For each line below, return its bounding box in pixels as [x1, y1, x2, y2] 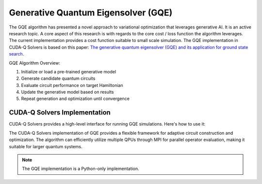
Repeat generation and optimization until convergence [21, 96, 130, 101]
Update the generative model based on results [21, 89, 114, 95]
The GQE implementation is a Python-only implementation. [22, 166, 139, 171]
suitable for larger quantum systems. [9, 143, 82, 149]
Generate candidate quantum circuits [21, 75, 96, 82]
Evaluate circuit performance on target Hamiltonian [21, 82, 123, 88]
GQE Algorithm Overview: [9, 60, 60, 66]
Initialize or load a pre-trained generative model [21, 69, 116, 74]
